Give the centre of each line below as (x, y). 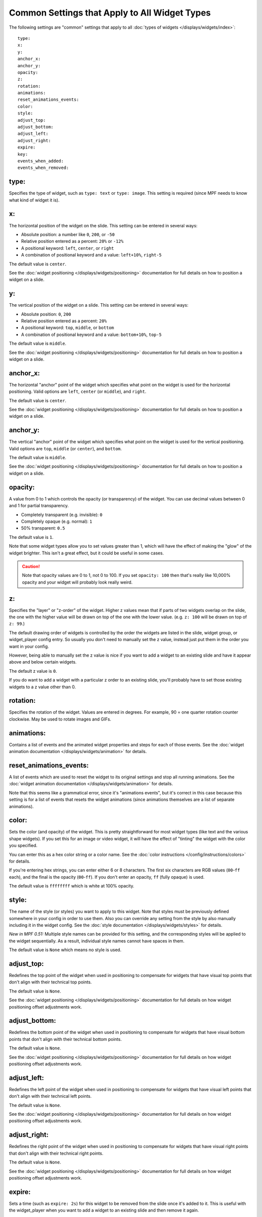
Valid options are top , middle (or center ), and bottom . (65, 448)
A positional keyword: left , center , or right (67, 248)
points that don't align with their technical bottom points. (65, 1039)
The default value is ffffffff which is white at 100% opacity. (72, 886)
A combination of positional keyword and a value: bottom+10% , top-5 (91, 334)
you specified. (23, 846)
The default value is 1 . (31, 537)
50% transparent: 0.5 (43, 528)
